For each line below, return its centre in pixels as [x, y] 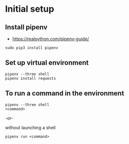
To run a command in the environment [65, 93]
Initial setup [30, 9]
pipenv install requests [31, 78]
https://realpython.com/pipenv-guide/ [51, 39]
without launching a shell [30, 127]
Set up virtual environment [47, 63]
